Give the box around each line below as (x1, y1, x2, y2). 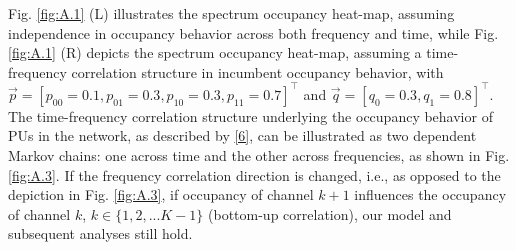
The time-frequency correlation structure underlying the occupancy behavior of (8, 105, 493, 126)
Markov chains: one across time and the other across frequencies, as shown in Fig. (8, 145, 510, 166)
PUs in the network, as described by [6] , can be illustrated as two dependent (8, 125, 477, 146)
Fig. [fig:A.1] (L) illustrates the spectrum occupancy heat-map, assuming (8, 3, 455, 23)
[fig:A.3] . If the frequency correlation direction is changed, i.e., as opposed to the (8, 164, 501, 185)
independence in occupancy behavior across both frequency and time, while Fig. (8, 22, 499, 43)
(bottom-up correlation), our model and (208, 203, 452, 224)
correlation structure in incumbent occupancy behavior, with (71, 61, 444, 82)
